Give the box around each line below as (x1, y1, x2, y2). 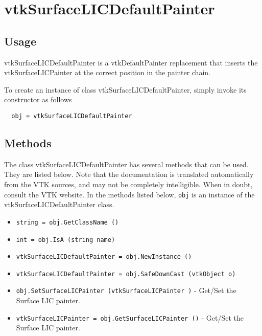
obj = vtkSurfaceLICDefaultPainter (11, 112, 132, 120)
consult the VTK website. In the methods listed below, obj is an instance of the (4, 189, 255, 199)
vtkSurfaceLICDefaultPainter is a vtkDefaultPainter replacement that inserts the (4, 57, 258, 68)
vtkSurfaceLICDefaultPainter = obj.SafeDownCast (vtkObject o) (16, 270, 236, 278)
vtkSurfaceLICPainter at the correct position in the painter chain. (4, 67, 210, 78)
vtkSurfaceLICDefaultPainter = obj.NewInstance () (16, 253, 192, 261)
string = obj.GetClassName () (16, 218, 119, 226)
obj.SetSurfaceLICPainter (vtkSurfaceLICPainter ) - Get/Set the (16, 285, 236, 296)
